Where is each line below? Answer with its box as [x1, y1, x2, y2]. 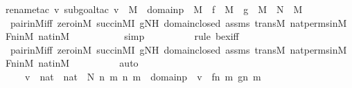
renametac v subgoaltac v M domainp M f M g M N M [6, 2, 303, 16]
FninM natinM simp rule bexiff [6, 29, 239, 43]
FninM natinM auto [6, 56, 139, 70]
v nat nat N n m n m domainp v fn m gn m [24, 69, 261, 83]
